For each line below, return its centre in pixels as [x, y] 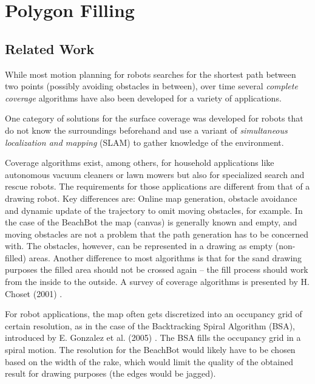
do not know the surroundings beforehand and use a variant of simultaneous [146, 130]
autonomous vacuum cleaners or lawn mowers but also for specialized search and [155, 174]
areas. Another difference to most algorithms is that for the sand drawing [165, 257]
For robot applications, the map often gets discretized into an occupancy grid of [154, 314]
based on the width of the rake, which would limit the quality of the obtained [149, 361]
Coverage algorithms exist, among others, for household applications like [140, 163]
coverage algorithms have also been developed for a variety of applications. [143, 98]
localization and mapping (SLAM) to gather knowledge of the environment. [144, 142]
